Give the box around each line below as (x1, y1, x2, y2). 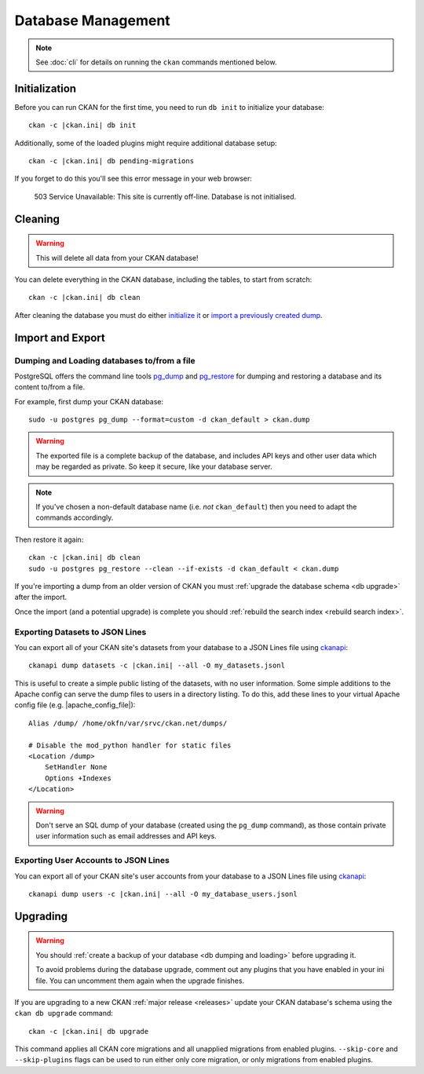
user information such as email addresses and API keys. (35, 831, 217, 841)
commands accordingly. (35, 513, 114, 522)
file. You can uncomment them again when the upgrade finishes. (35, 976, 245, 985)
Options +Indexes (44, 773, 111, 783)
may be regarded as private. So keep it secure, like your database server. (35, 462, 272, 471)
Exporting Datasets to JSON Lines (14, 626, 147, 637)
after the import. (14, 593, 68, 602)
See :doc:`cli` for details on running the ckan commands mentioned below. (35, 57, 277, 67)
